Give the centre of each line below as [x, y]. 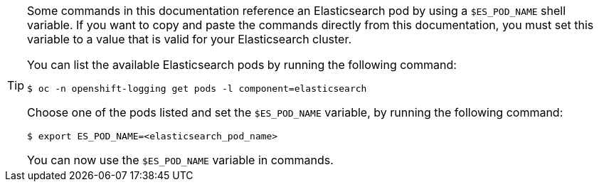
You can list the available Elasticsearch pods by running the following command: [242, 65]
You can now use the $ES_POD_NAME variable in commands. [180, 160]
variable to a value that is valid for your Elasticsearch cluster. [190, 39]
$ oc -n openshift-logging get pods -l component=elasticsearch [197, 89]
